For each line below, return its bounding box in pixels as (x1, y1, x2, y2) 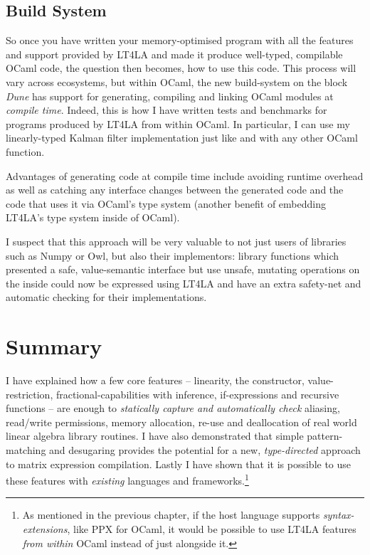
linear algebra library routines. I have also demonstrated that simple (6, 428, 304, 443)
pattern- (307, 428, 343, 443)
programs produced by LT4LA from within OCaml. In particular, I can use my (6, 116, 350, 131)
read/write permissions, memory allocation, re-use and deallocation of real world (6, 414, 357, 429)
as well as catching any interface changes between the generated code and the (6, 182, 344, 197)
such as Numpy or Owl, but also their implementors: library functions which (6, 248, 339, 263)
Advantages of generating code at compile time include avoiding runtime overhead (6, 168, 364, 183)
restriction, (6, 386, 53, 401)
